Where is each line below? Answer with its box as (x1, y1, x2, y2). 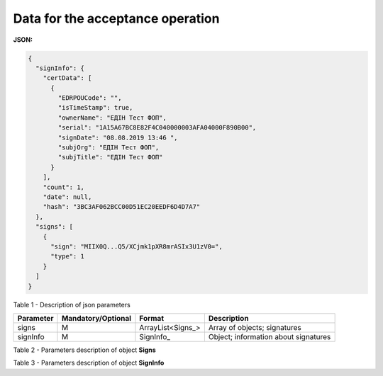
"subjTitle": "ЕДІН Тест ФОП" (57, 153, 163, 161)
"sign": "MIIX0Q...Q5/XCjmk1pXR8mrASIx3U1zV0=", (50, 242, 223, 251)
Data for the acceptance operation (13, 11, 220, 26)
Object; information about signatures (208, 331, 331, 341)
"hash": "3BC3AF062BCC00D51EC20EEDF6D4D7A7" (43, 203, 201, 211)
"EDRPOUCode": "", (57, 94, 122, 102)
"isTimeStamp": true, (57, 103, 133, 112)
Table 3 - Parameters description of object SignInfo (13, 358, 165, 368)
